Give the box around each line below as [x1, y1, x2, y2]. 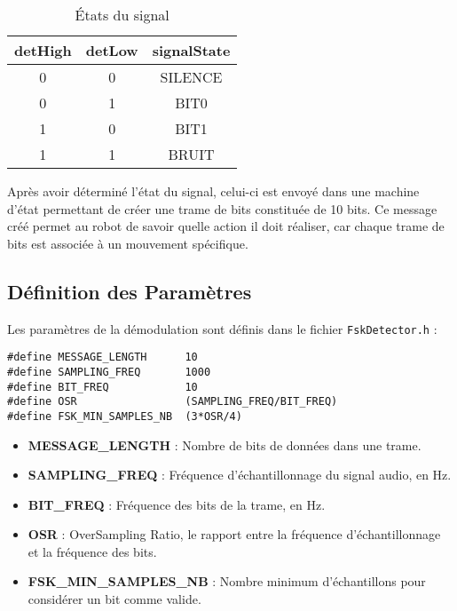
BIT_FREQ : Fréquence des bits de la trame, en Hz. [28, 495, 326, 513]
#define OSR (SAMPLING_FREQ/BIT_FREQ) [7, 395, 338, 409]
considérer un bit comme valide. [28, 590, 201, 608]
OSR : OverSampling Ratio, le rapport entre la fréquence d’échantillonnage [28, 525, 441, 544]
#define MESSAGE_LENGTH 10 [7, 351, 198, 364]
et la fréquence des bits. [28, 542, 157, 560]
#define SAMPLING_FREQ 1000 [7, 365, 211, 378]
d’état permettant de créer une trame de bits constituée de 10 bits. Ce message [7, 199, 437, 218]
